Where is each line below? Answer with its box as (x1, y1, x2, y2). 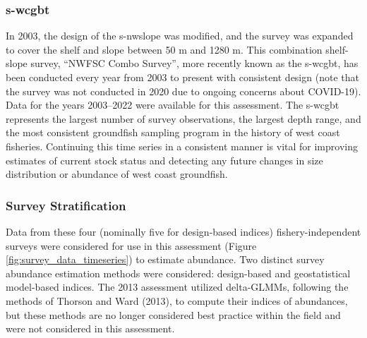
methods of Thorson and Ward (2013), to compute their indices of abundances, (6, 293, 348, 308)
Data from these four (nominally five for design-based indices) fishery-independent (6, 224, 361, 239)
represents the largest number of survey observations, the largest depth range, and (6, 111, 361, 126)
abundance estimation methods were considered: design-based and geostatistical (6, 265, 351, 280)
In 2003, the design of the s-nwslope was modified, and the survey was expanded (6, 28, 354, 43)
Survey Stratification (6, 196, 126, 214)
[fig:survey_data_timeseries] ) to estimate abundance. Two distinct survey (6, 252, 325, 267)
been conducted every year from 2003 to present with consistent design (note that (6, 70, 359, 84)
